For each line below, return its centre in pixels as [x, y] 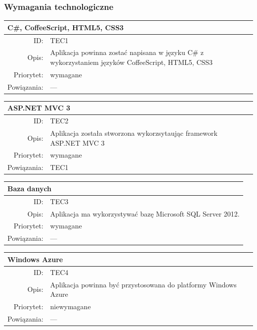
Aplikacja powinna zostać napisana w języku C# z [127, 52]
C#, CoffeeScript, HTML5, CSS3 [66, 27]
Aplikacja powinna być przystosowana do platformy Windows [143, 284]
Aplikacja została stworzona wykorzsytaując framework [134, 133]
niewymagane [70, 306]
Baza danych [30, 188]
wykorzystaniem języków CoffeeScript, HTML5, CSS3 [131, 62]
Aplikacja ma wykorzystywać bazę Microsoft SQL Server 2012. [145, 213]
